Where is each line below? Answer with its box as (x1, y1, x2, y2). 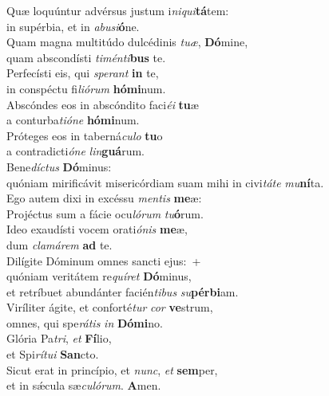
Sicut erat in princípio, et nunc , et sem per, (6, 361, 218, 378)
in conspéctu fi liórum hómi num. (6, 80, 166, 96)
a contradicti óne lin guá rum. (6, 143, 145, 159)
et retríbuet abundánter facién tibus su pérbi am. (6, 283, 239, 300)
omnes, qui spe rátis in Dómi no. (6, 314, 163, 331)
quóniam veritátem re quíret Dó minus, (6, 268, 192, 284)
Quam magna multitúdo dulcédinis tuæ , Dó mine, (6, 33, 248, 50)
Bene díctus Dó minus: (6, 158, 112, 174)
